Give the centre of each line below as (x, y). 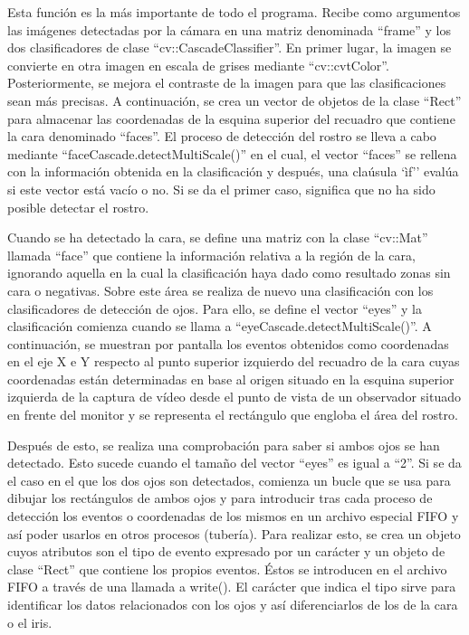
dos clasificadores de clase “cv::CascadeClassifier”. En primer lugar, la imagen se (230, 47)
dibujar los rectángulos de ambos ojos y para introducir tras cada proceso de (220, 498)
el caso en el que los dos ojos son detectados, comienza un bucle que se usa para (229, 480)
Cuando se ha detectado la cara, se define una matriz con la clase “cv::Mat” (218, 237)
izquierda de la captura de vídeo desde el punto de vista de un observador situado (234, 397)
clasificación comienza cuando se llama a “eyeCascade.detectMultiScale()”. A (220, 326)
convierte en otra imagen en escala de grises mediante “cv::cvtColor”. (198, 65)
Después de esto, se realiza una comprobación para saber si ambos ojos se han (224, 445)
